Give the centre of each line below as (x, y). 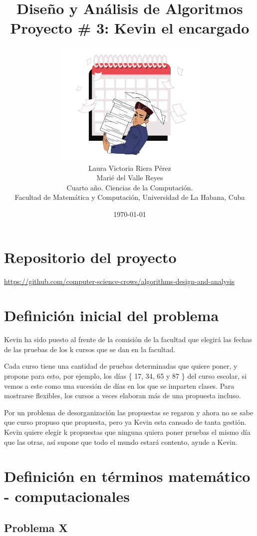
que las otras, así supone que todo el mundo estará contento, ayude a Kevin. (121, 442)
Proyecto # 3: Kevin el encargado (130, 28)
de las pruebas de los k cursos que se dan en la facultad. (90, 349)
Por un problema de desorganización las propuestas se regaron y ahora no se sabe (129, 412)
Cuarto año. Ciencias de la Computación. (130, 187)
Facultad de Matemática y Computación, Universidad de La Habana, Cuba (130, 197)
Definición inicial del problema (112, 315)
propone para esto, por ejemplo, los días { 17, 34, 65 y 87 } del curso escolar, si (125, 376)
